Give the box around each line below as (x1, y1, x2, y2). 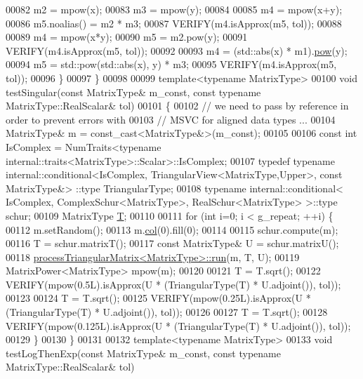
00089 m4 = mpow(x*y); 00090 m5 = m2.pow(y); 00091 (6, 29, 248, 44)
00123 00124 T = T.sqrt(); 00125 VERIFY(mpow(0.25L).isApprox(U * (6, 291, 311, 305)
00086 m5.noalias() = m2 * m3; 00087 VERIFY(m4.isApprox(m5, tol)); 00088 (6, 15, 342, 30)
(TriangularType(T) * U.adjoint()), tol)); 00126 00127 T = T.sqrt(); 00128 (6, 305, 328, 319)
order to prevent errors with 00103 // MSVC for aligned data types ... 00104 (6, 112, 336, 126)
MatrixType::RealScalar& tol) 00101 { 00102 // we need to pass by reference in (6, 98, 349, 113)
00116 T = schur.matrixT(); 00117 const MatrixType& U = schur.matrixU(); (6, 236, 339, 251)
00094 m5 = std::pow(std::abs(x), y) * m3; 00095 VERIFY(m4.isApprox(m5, (6, 57, 337, 72)
